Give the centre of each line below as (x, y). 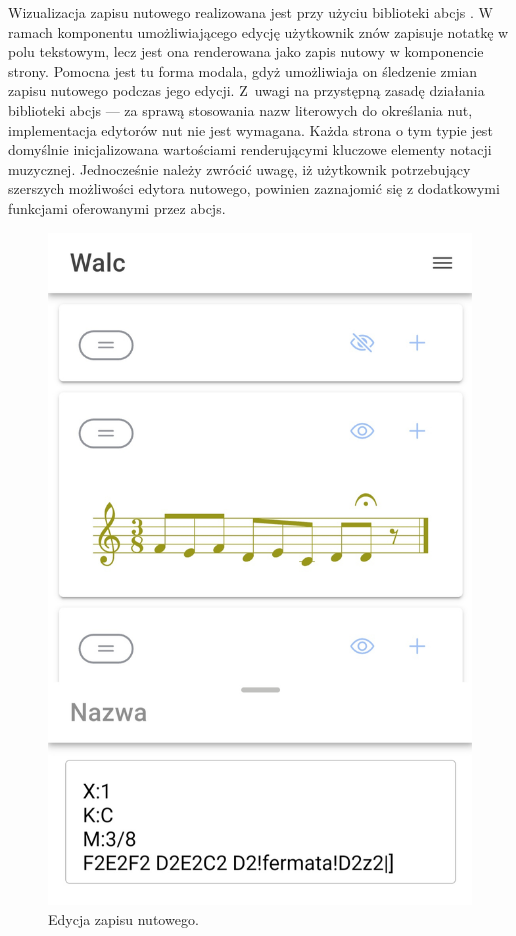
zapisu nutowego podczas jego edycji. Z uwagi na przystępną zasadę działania (246, 90)
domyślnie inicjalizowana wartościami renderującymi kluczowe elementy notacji (250, 149)
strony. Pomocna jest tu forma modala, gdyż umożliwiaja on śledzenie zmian (243, 70)
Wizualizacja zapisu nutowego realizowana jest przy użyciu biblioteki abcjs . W (250, 12)
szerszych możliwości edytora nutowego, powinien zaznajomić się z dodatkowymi (254, 188)
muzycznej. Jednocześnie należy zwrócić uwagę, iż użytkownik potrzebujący (239, 168)
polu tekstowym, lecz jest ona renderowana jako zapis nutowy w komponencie (246, 51)
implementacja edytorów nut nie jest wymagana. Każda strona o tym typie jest (250, 129)
